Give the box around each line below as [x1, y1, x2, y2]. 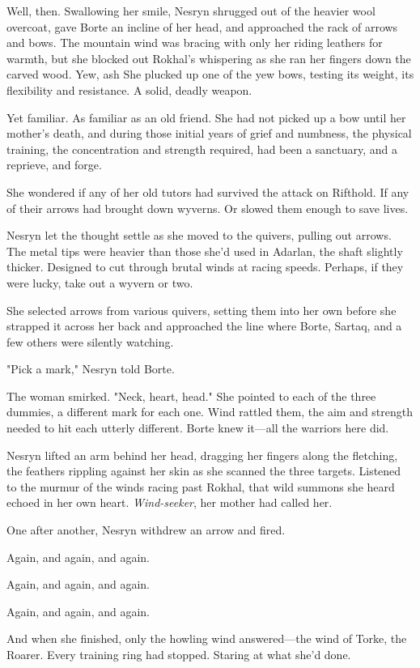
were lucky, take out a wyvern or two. [6, 274, 193, 291]
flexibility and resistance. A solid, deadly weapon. [6, 81, 252, 98]
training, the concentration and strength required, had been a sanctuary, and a [6, 140, 398, 157]
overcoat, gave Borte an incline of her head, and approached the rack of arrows [6, 18, 398, 35]
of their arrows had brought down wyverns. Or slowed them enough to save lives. [6, 199, 409, 216]
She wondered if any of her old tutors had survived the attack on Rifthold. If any [6, 183, 409, 200]
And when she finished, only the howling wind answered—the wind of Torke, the [6, 630, 407, 647]
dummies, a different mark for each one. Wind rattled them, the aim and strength [6, 403, 414, 420]
